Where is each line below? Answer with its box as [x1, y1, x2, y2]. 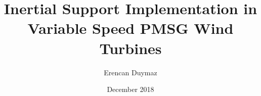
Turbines [99, 37, 162, 58]
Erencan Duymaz [104, 67, 157, 77]
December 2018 [107, 84, 154, 94]
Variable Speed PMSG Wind [27, 18, 234, 38]
